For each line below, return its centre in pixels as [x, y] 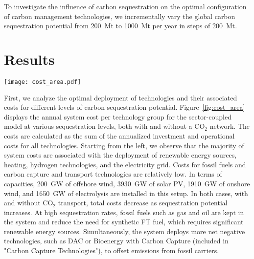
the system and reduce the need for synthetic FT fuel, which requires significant [124, 222]
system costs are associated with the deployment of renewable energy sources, [120, 155]
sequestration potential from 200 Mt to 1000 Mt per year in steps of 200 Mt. [121, 26]
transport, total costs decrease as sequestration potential [143, 203]
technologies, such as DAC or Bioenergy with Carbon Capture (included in [116, 241]
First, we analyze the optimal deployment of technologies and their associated [121, 97]
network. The [230, 126]
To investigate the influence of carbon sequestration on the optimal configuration [125, 6]
